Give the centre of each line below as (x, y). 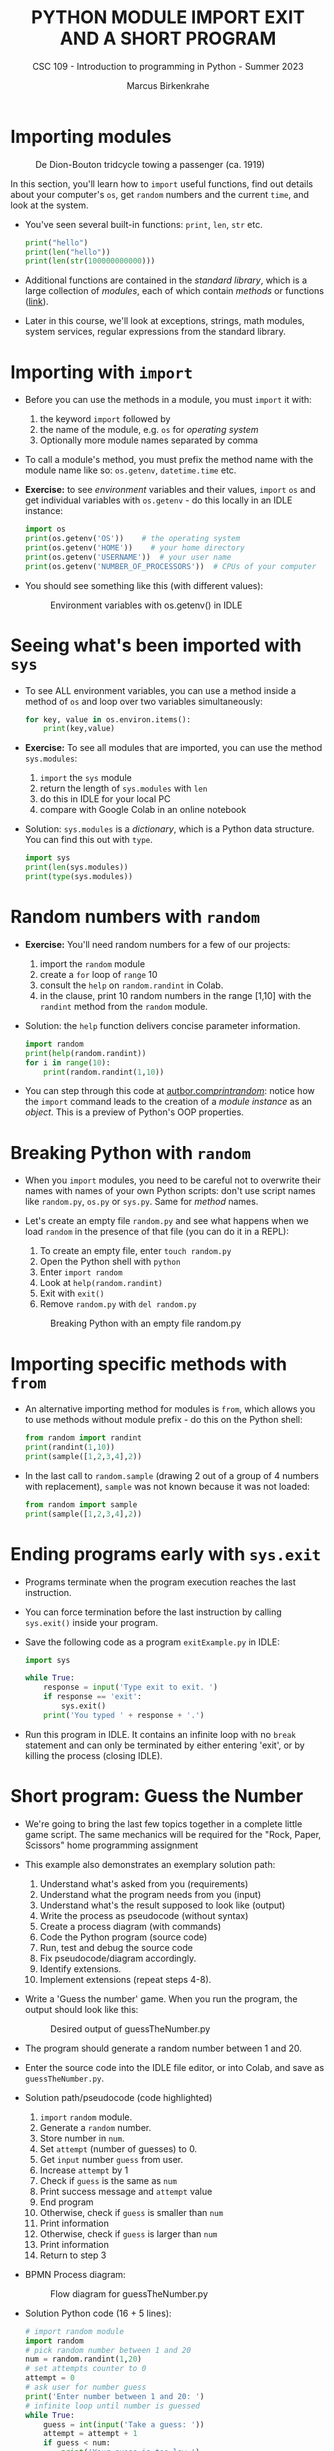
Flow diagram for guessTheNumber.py (128, 2293)
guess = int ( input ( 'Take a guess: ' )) (124, 2424)
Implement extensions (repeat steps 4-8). (125, 1979)
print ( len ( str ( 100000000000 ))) (90, 261)
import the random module (92, 963)
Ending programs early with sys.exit (166, 1553)
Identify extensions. (80, 1968)
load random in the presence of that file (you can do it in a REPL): (157, 1232)
